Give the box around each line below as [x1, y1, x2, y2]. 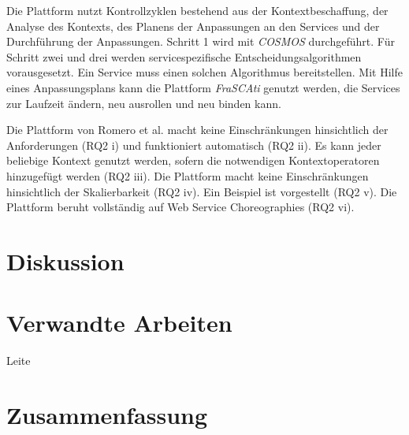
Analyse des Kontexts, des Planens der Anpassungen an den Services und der [6, 17, 380, 34]
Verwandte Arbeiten [6, 307, 232, 339]
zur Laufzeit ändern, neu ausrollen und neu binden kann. [6, 95, 281, 111]
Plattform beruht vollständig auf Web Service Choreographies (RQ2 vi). [6, 199, 355, 215]
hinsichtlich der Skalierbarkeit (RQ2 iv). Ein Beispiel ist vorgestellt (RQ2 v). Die [6, 183, 397, 199]
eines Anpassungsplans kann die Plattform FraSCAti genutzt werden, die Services [6, 79, 400, 95]
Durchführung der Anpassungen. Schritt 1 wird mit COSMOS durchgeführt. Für [6, 33, 395, 50]
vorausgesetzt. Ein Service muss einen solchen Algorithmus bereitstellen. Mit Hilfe [6, 64, 403, 80]
